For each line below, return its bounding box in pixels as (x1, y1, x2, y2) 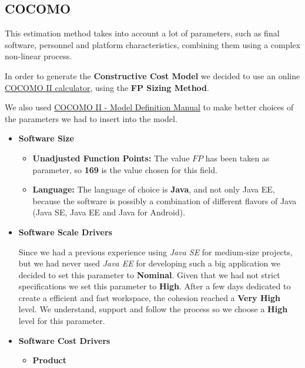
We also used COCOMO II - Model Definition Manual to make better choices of (5, 101, 294, 113)
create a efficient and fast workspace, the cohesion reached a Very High (18, 291, 281, 303)
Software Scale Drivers (18, 225, 112, 238)
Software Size (18, 132, 74, 144)
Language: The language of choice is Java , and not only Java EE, (32, 183, 275, 195)
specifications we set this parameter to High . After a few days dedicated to (18, 280, 291, 292)
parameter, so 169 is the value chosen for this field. (32, 163, 217, 175)
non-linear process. (5, 50, 72, 62)
